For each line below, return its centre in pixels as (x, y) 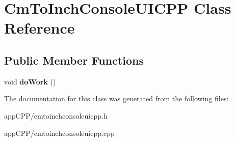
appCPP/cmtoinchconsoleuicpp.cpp (59, 133)
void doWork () (30, 81)
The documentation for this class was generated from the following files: (116, 98)
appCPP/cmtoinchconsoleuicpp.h (56, 115)
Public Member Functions (74, 60)
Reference (40, 28)
